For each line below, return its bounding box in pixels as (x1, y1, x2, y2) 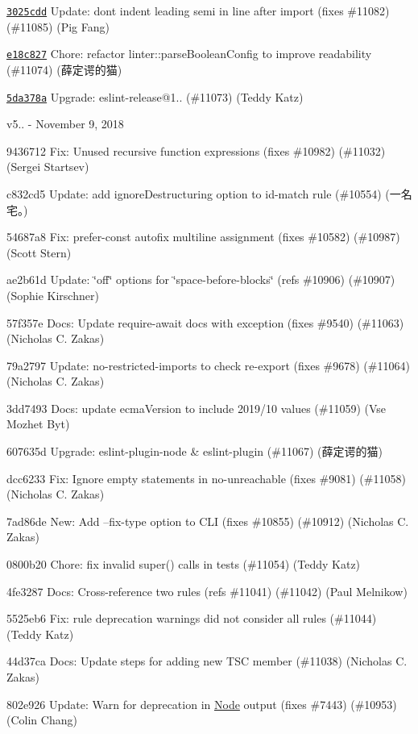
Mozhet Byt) (6, 415, 70, 432)
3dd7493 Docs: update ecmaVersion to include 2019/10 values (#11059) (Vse (6, 399, 387, 416)
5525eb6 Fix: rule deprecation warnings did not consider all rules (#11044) (6, 610, 377, 627)
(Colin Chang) (6, 711, 77, 728)
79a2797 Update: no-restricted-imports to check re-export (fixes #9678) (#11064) (6, 357, 410, 373)
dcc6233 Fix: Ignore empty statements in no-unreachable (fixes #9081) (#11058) (6, 469, 406, 486)
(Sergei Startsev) (6, 158, 89, 175)
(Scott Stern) (6, 244, 72, 261)
